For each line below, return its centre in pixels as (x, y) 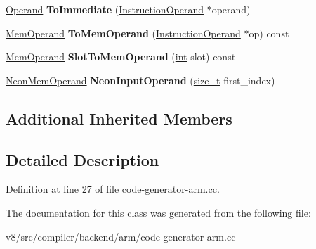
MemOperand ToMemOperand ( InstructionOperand (123, 33)
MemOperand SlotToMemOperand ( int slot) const (121, 57)
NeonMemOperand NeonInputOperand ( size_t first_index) (140, 80)
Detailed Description (83, 159)
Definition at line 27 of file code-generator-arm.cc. (113, 189)
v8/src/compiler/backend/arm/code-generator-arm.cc (121, 236)
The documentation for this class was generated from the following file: (158, 212)
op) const (269, 33)
